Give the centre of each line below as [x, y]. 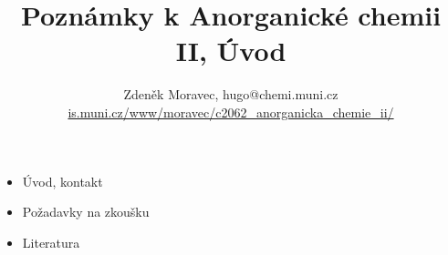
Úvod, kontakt [63, 181]
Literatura [51, 242]
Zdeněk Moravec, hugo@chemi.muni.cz [231, 94]
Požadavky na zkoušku [86, 212]
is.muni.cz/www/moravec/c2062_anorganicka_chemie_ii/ [231, 112]
